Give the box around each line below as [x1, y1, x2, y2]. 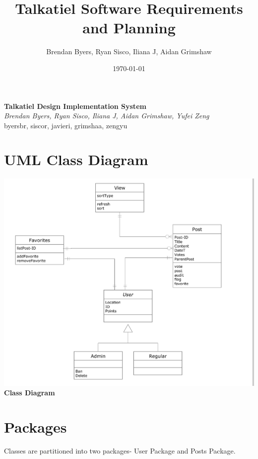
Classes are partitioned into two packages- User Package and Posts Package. [4, 446, 236, 456]
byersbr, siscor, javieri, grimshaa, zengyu [4, 120, 128, 130]
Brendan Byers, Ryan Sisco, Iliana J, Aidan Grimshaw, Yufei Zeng [4, 110, 209, 121]
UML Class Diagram [4, 149, 148, 170]
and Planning [82, 17, 176, 38]
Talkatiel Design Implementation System [4, 100, 146, 111]
